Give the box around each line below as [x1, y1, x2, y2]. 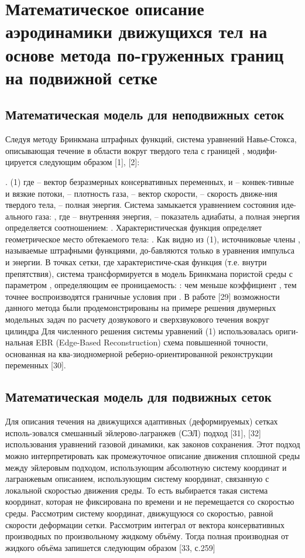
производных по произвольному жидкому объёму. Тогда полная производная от [5, 530, 289, 542]
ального [5, 210, 33, 222]
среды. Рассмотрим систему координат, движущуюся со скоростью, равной [5, 506, 273, 519]
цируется [5, 156, 37, 168]
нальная [5, 336, 33, 348]
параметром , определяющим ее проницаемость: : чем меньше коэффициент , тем [5, 279, 297, 291]
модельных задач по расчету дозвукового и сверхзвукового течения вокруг [5, 313, 269, 326]
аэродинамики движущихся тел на [5, 19, 268, 43]
